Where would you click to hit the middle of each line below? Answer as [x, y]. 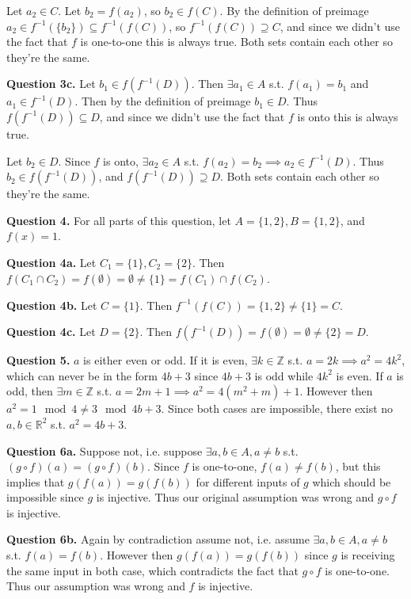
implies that [36, 481]
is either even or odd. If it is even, [166, 360]
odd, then [30, 391]
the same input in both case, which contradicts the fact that [152, 570]
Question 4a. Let [51, 262]
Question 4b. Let [52, 305]
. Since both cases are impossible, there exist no [277, 408]
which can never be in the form [82, 375]
